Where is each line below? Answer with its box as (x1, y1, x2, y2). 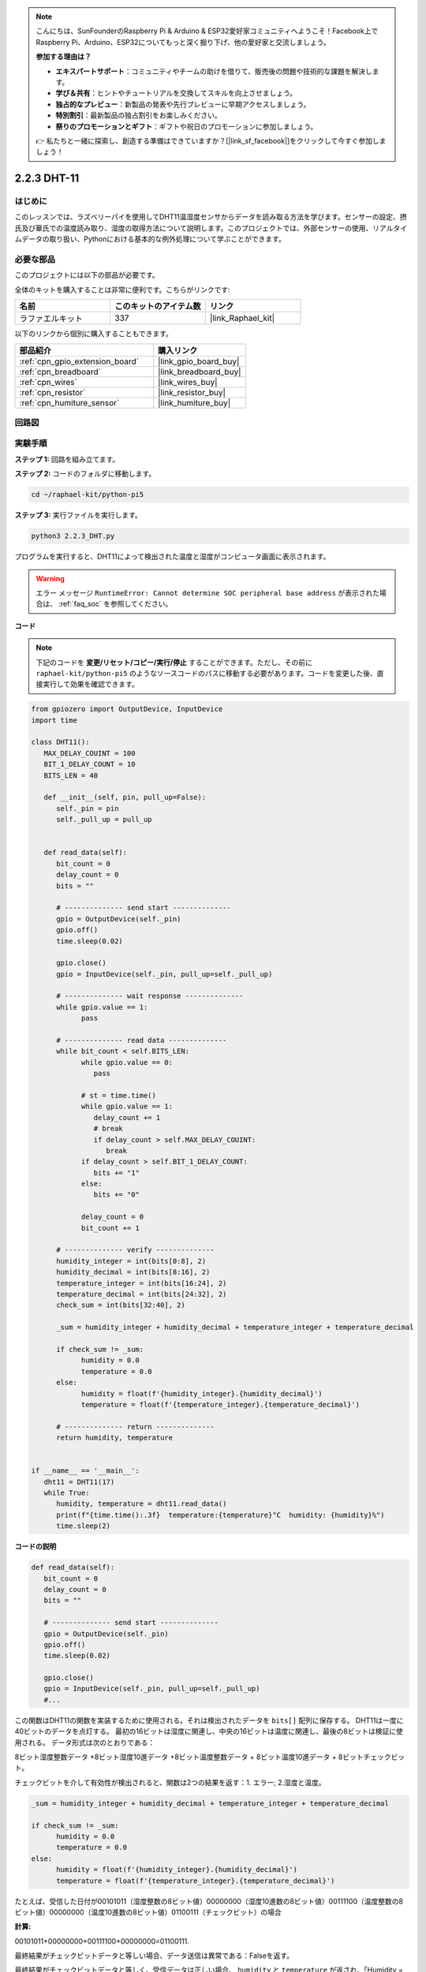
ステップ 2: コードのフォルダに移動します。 (14, 469, 156, 479)
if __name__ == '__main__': (31, 1466, 140, 1475)
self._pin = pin (56, 804, 119, 812)
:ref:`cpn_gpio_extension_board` (19, 356, 140, 367)
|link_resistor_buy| (158, 387, 226, 398)
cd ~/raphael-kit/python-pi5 (31, 490, 144, 499)
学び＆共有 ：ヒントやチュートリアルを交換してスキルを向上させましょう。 (55, 88, 297, 98)
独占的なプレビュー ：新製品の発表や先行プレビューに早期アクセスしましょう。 (55, 99, 311, 109)
